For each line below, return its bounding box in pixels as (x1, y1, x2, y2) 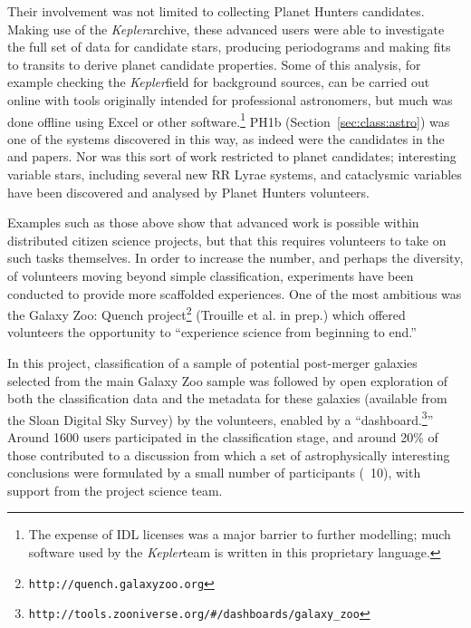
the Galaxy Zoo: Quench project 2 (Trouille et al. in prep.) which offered (7, 303, 406, 324)
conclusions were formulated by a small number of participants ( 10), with (7, 463, 421, 482)
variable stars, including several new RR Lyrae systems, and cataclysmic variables (7, 165, 462, 183)
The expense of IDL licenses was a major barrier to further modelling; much (28, 525, 451, 544)
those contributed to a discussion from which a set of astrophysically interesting (7, 445, 450, 464)
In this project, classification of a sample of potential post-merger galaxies (7, 353, 418, 372)
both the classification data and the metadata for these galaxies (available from (7, 389, 447, 408)
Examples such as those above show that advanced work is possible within (7, 213, 419, 232)
